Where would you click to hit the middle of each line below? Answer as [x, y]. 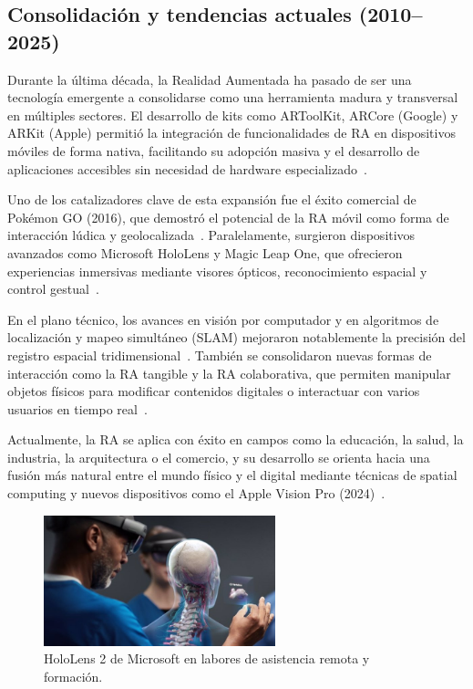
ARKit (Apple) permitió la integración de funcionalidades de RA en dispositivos [231, 133]
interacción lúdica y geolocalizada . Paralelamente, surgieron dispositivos [211, 235]
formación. [73, 676]
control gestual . [53, 289]
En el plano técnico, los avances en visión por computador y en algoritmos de [223, 319]
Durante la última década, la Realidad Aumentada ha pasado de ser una [210, 79]
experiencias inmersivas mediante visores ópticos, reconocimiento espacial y [217, 271]
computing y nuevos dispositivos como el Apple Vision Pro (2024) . [196, 493]
